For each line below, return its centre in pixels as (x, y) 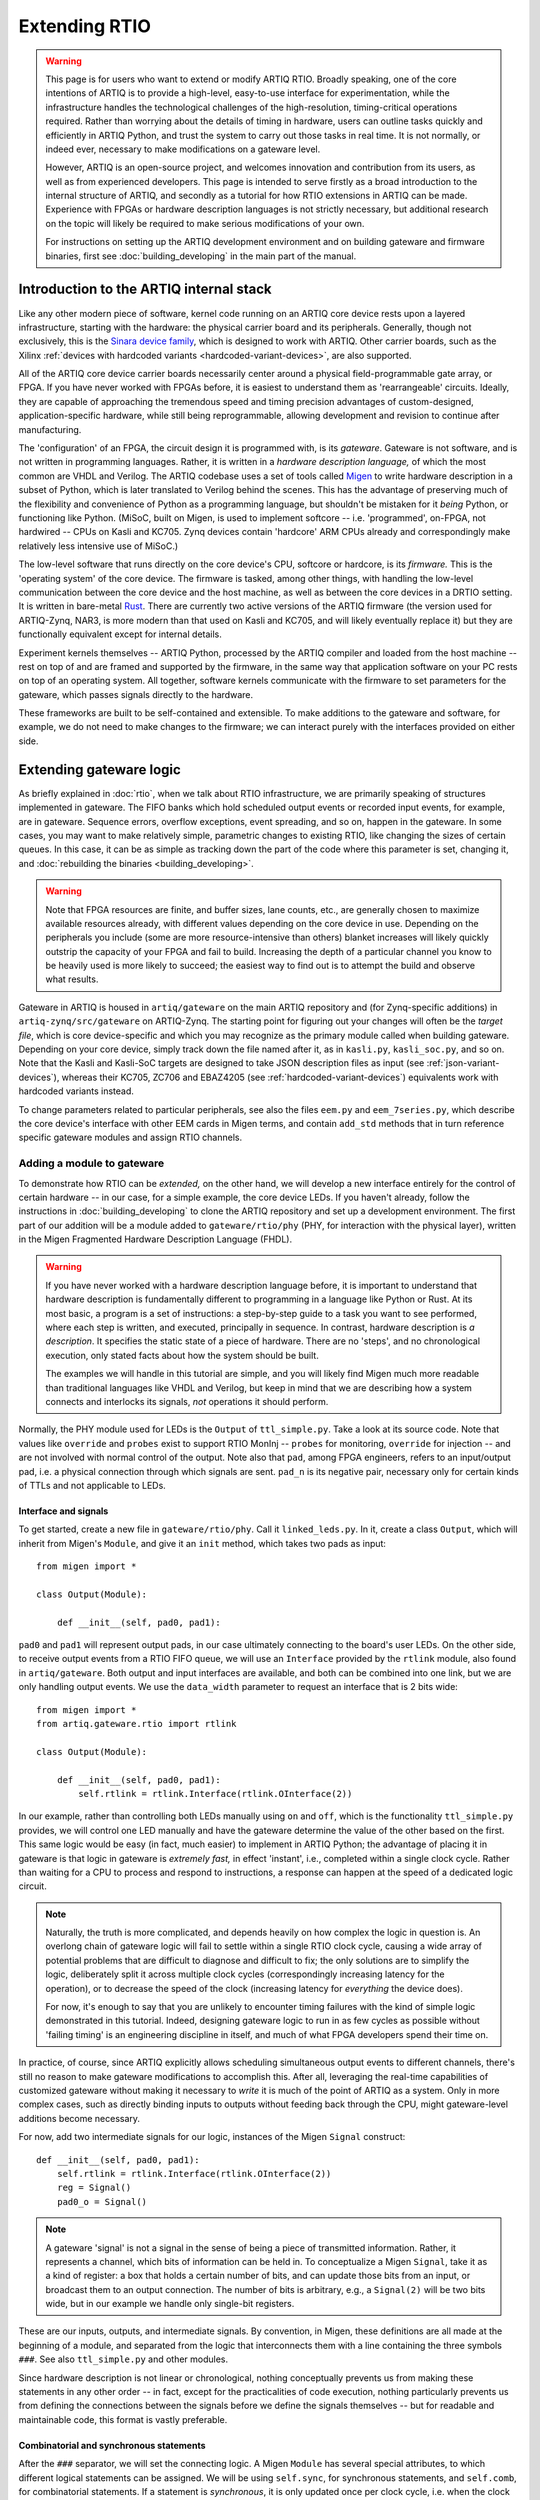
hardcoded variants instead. (76, 1091)
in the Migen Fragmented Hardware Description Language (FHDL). (155, 1239)
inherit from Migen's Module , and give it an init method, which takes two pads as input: (202, 1543)
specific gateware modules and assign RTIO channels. (130, 1137)
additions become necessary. (79, 2118)
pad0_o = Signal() (102, 2201)
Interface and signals (63, 1511)
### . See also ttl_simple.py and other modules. (123, 2359)
